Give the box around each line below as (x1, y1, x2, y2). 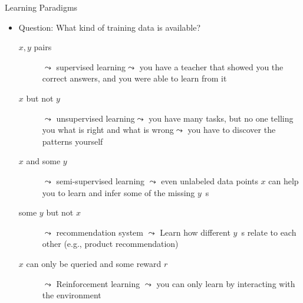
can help (268, 174, 299, 187)
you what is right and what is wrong (42, 123, 174, 136)
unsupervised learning (56, 112, 135, 124)
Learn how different (160, 226, 230, 238)
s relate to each (241, 226, 297, 238)
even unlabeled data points (161, 174, 258, 187)
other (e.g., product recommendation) (42, 237, 179, 250)
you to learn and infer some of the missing (42, 186, 195, 198)
